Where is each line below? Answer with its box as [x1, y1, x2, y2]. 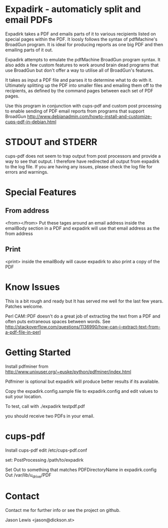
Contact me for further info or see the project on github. [5, 507, 121, 513]
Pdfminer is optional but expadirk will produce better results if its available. [5, 378, 159, 384]
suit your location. [5, 393, 43, 399]
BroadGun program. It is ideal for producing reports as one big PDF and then [5, 41, 163, 47]
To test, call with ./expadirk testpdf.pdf [5, 403, 85, 409]
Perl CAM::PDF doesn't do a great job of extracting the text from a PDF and [5, 313, 160, 319]
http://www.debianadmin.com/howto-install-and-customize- [27, 113, 152, 119]
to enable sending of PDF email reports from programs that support [5, 108, 144, 114]
